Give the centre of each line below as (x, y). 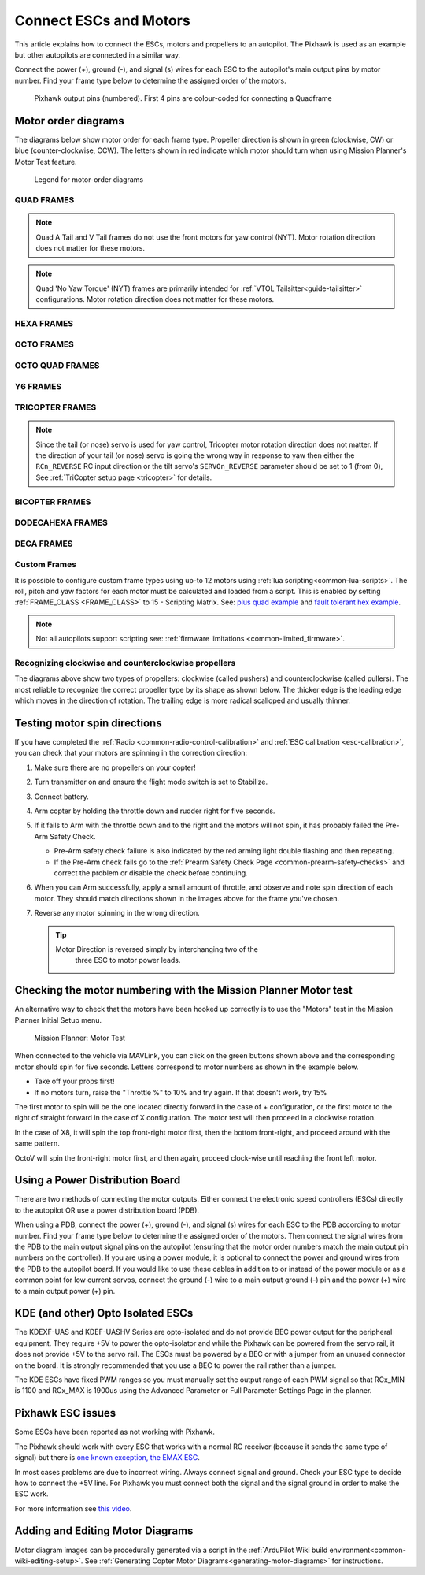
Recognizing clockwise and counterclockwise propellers (125, 663)
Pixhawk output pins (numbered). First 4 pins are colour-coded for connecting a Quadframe (183, 98)
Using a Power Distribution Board (98, 1181)
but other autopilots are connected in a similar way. (98, 54)
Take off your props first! (74, 1081)
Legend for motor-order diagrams (89, 180)
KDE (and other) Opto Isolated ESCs (104, 1313)
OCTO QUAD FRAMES (57, 365)
